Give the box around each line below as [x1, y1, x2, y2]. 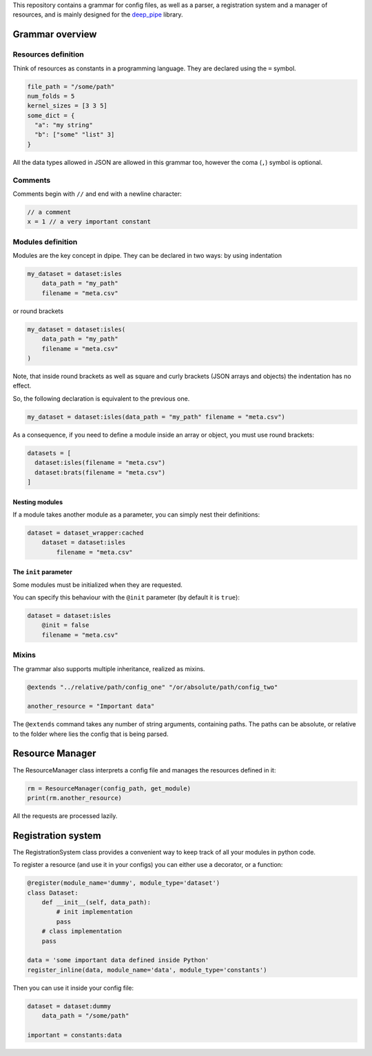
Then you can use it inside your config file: [12, 984, 134, 992]
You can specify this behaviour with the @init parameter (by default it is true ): [12, 593, 240, 601]
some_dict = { [27, 111, 75, 119]
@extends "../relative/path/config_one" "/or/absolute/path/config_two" [27, 683, 278, 691]
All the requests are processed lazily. [12, 811, 118, 820]
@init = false [41, 621, 90, 629]
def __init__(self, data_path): [41, 899, 152, 906]
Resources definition [12, 50, 84, 59]
